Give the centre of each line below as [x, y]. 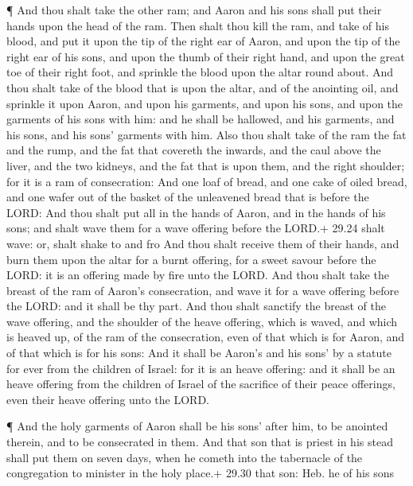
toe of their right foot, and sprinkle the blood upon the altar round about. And [200, 72]
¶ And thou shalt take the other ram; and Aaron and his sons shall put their [194, 10]
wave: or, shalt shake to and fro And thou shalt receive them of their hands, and [203, 243]
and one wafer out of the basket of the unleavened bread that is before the [188, 197]
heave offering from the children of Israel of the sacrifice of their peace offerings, [201, 384]
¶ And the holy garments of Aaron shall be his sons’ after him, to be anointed [197, 426]
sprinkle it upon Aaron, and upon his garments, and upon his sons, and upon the [205, 103]
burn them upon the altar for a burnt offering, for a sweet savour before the [191, 259]
